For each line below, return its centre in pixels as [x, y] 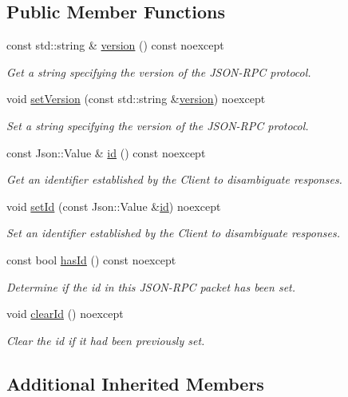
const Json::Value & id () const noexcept [106, 152]
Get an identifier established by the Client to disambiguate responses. [174, 179]
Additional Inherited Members [135, 383]
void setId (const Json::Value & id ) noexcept [114, 206]
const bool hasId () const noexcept [91, 259]
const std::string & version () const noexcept [115, 45]
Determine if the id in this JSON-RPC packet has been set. [151, 286]
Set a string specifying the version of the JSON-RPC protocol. [158, 125]
